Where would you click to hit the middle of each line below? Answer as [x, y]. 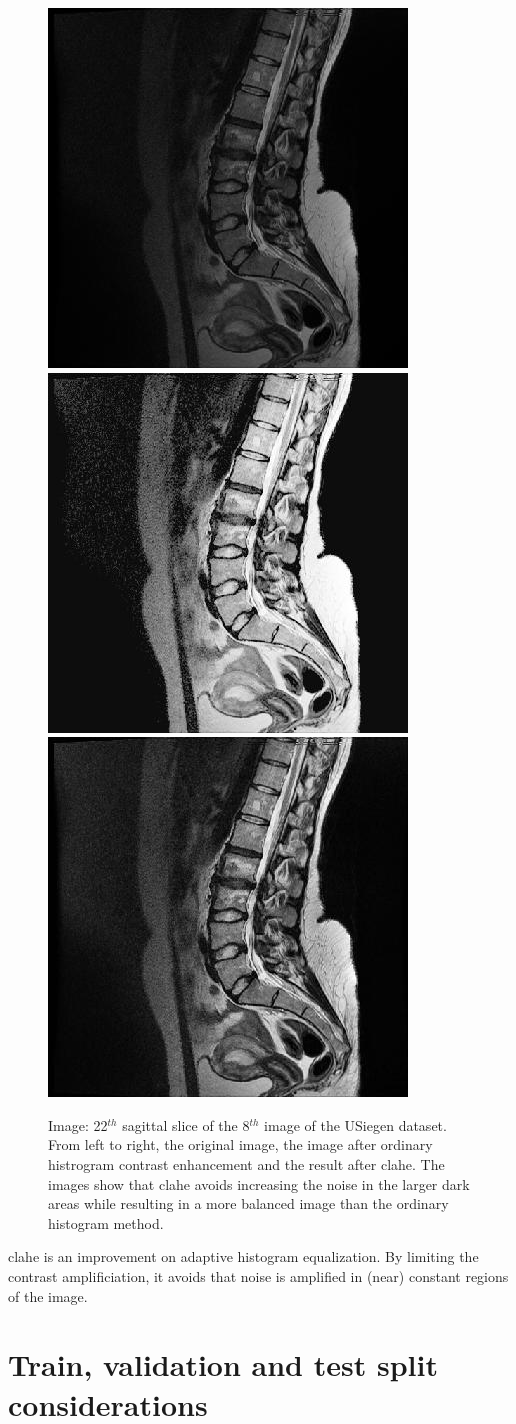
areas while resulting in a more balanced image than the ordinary [248, 1203]
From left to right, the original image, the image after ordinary [240, 1144]
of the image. [48, 1295]
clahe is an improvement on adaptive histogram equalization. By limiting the [243, 1256]
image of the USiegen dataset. [355, 1124]
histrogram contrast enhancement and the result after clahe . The [246, 1163]
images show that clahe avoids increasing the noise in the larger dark [259, 1183]
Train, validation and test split [223, 1364]
